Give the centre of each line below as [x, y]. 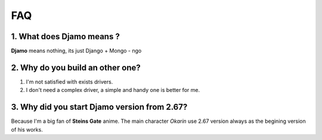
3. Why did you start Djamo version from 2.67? [99, 107]
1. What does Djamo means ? [66, 36]
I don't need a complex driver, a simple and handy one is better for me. [113, 90]
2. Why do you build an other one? [76, 67]
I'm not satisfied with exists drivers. [69, 82]
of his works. [27, 129]
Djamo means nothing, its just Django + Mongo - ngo [76, 51]
